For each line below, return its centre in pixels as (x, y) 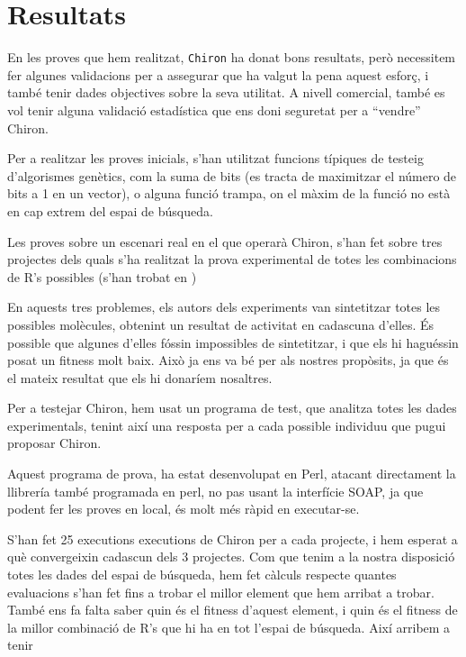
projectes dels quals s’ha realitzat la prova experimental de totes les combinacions (232, 259)
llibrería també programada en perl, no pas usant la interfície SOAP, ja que (215, 491)
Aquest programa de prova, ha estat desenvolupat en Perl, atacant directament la (232, 474)
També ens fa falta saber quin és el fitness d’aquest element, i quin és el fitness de (233, 610)
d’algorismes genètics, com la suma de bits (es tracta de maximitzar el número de (232, 175)
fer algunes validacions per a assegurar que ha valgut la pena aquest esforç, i (218, 74)
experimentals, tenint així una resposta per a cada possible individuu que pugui (227, 425)
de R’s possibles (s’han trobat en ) (102, 276)
